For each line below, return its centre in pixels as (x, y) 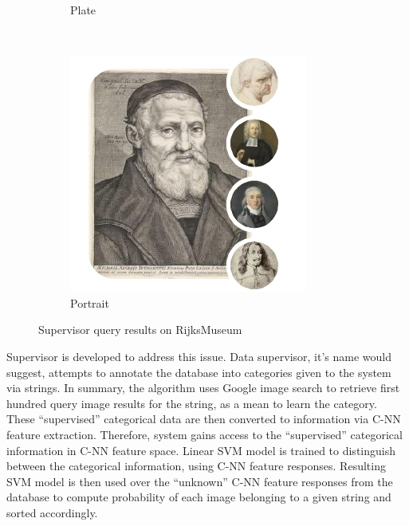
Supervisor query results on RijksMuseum (140, 330)
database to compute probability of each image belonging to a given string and (199, 497)
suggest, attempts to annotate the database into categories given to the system (199, 372)
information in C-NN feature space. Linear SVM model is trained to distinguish (201, 450)
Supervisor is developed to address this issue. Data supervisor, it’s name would (199, 356)
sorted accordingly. (52, 512)
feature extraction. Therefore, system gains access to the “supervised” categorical (204, 434)
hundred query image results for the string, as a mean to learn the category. (192, 403)
